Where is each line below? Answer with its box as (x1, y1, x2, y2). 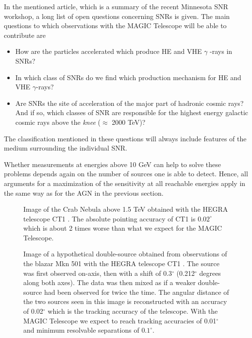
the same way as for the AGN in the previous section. (4, 187, 164, 198)
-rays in (210, 46, 233, 56)
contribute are (4, 30, 46, 40)
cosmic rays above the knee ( (15, 117, 101, 127)
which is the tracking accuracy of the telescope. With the (48, 306, 218, 316)
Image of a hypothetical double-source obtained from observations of (23, 249, 227, 259)
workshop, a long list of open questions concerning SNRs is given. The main (4, 11, 230, 21)
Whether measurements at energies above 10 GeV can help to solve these (4, 159, 221, 169)
